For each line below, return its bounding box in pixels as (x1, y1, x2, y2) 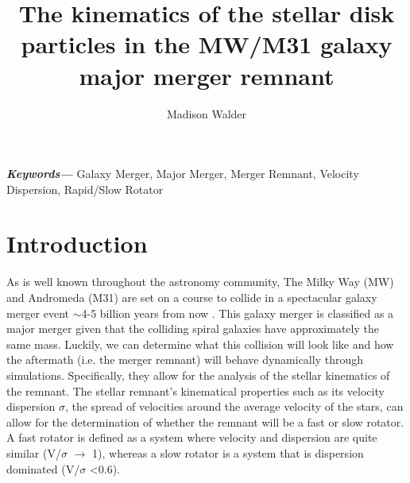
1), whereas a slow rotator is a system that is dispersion (92, 444, 364, 461)
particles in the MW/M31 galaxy (21, 28, 393, 60)
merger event (6, 304, 70, 321)
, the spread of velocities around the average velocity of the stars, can (64, 398, 404, 415)
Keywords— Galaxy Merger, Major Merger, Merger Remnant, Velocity (6, 165, 359, 182)
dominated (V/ (6, 460, 80, 477)
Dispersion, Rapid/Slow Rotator (6, 180, 164, 197)
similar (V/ (6, 444, 61, 461)
